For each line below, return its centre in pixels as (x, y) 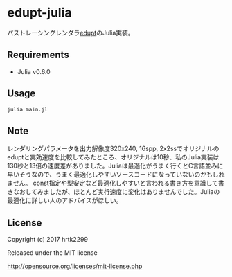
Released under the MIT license (53, 253)
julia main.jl (28, 109)
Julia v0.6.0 (34, 71)
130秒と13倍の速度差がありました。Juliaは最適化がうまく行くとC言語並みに (115, 166)
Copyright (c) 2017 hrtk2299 (48, 240)
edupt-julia (39, 13)
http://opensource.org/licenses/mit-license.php (75, 266)
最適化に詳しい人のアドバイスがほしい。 (65, 200)
